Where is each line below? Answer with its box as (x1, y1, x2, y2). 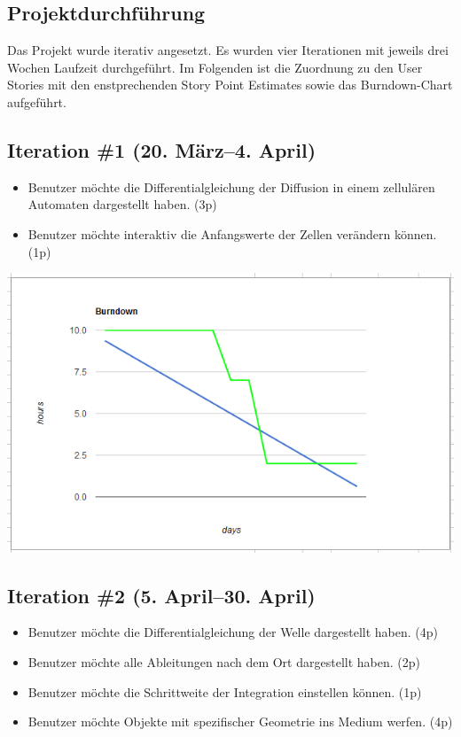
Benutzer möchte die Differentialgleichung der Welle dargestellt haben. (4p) (27, 623, 439, 641)
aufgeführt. (7, 92, 66, 111)
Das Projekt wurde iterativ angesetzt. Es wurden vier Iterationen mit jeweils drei (7, 41, 449, 59)
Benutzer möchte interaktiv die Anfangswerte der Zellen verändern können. (27, 224, 437, 243)
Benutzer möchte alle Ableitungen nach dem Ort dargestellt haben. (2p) (27, 652, 420, 671)
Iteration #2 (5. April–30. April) (7, 581, 316, 609)
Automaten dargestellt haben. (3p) (27, 195, 217, 213)
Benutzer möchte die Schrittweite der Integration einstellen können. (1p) (27, 682, 422, 701)
